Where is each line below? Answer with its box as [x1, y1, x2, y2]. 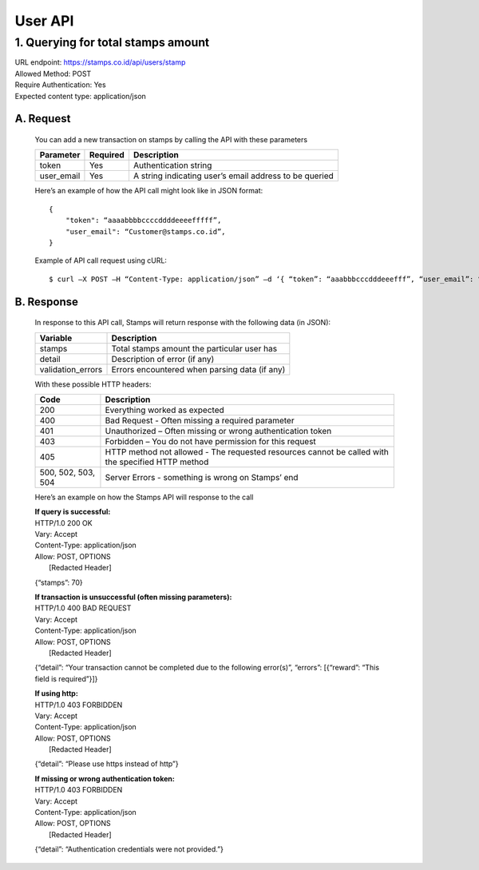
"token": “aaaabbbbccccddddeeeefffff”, [65, 216, 222, 225]
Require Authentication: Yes [14, 80, 107, 89]
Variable [39, 332, 73, 344]
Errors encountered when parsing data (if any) [111, 363, 286, 375]
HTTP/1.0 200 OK [34, 518, 93, 527]
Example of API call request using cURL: [34, 256, 168, 265]
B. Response [14, 295, 79, 308]
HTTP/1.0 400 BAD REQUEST [34, 603, 132, 613]
